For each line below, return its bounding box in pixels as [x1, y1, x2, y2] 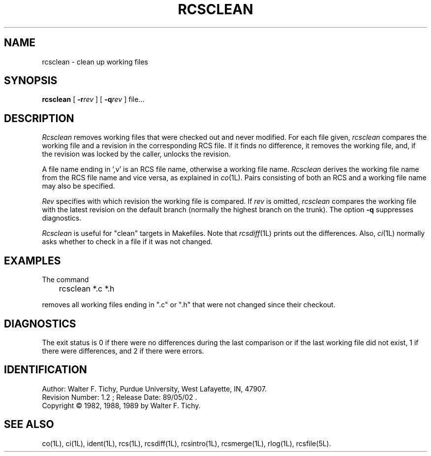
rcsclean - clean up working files [42, 57, 148, 66]
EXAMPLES [4, 254, 61, 267]
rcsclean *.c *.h [59, 284, 115, 294]
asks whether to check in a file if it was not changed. [42, 237, 213, 246]
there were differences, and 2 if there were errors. [42, 346, 204, 355]
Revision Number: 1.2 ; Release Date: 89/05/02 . [42, 392, 197, 401]
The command [42, 275, 89, 284]
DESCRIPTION [4, 112, 74, 125]
